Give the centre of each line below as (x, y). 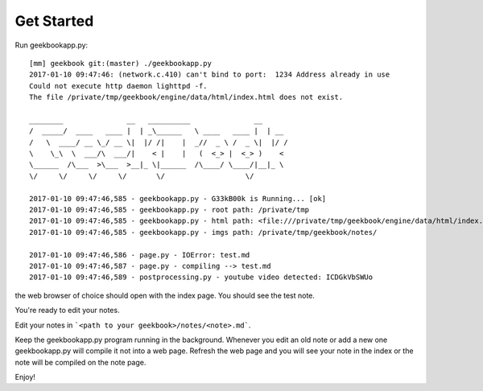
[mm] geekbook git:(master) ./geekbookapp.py (121, 63)
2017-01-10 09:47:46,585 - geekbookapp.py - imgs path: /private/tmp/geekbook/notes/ (203, 232)
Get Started (54, 21)
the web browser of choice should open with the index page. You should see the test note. (165, 295)
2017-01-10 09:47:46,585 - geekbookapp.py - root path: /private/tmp (169, 210)
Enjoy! (25, 377)
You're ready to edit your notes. (67, 311)
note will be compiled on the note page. (80, 362)
